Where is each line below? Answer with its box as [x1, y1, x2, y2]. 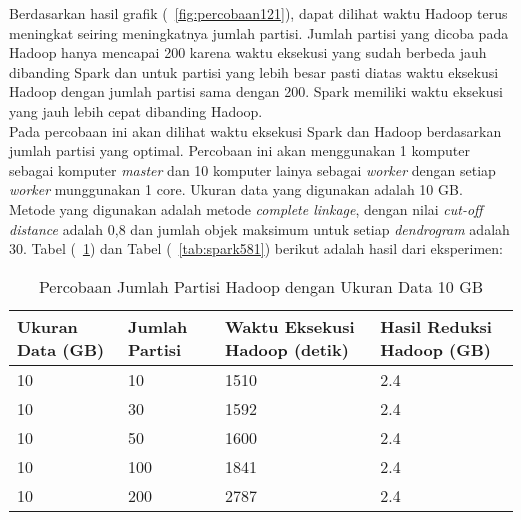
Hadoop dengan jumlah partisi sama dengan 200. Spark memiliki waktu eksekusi [9, 81, 503, 102]
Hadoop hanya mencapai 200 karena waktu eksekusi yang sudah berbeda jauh [9, 42, 487, 63]
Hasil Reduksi [380, 314, 492, 338]
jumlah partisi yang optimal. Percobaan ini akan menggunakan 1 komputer [9, 140, 470, 161]
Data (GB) [17, 337, 105, 361]
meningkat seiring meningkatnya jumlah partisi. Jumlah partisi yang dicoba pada [9, 22, 509, 43]
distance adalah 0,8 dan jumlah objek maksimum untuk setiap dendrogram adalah [9, 218, 510, 239]
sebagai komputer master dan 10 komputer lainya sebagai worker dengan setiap [9, 159, 496, 180]
